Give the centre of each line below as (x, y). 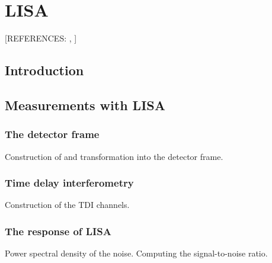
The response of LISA (58, 231)
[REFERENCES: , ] (41, 38)
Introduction (44, 70)
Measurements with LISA (85, 105)
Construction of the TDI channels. (67, 205)
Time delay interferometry (69, 183)
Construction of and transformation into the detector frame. (114, 156)
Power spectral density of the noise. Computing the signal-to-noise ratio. (136, 253)
